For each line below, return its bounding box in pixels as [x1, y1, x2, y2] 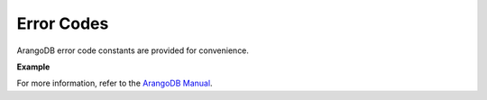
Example [16, 61, 51, 72]
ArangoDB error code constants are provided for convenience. [16, 45, 250, 56]
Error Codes [16, 14, 109, 33]
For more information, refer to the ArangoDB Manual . [16, 77, 213, 89]
